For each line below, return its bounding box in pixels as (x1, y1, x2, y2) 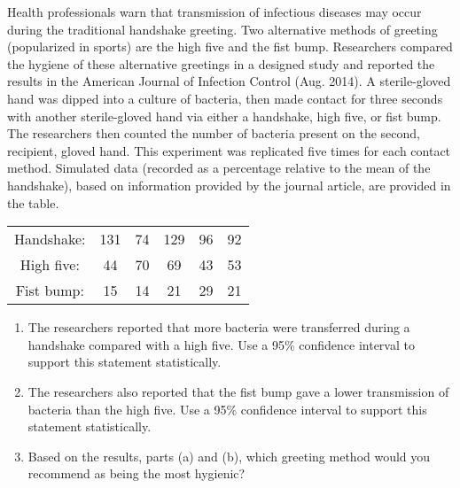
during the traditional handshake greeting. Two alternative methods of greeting (7, 19, 438, 38)
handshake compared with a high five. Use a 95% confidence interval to (27, 335, 415, 353)
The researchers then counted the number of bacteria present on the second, (7, 124, 421, 143)
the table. (7, 193, 59, 212)
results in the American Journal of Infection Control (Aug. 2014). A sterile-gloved (7, 72, 451, 90)
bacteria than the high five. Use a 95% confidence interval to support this (27, 399, 427, 418)
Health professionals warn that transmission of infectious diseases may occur (7, 3, 422, 20)
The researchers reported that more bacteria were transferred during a (27, 318, 410, 337)
